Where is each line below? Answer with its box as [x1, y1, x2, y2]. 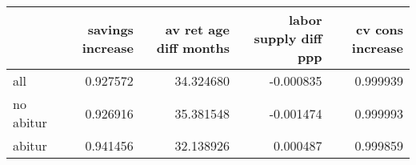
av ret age [165, 19, 230, 38]
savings [87, 19, 134, 38]
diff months [156, 38, 230, 57]
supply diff [254, 29, 322, 47]
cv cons [356, 19, 403, 38]
